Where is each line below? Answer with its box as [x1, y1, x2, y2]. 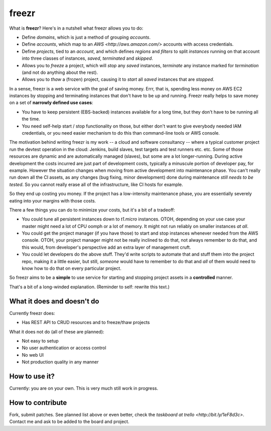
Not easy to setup [22, 338, 59, 344]
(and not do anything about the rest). [22, 69, 98, 75]
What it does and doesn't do [9, 297, 99, 305]
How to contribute [9, 398, 67, 407]
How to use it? [9, 372, 55, 380]
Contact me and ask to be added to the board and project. [9, 418, 129, 424]
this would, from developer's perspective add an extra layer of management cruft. [22, 244, 191, 250]
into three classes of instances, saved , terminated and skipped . [22, 55, 153, 61]
